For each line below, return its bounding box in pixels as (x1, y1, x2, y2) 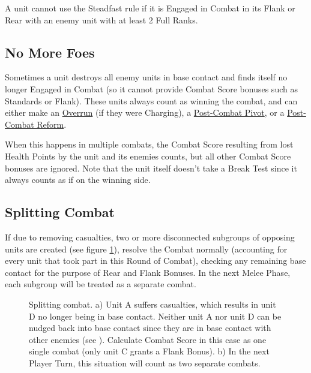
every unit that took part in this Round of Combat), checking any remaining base (5, 254, 306, 267)
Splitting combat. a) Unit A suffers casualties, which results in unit (29, 297, 276, 310)
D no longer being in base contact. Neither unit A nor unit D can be (29, 309, 282, 322)
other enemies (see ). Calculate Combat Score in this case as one (29, 333, 267, 345)
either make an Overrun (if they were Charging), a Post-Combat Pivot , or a (5, 106, 285, 119)
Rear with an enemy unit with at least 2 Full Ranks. (5, 13, 198, 26)
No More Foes (5, 43, 95, 61)
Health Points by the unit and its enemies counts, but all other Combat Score (5, 149, 291, 162)
